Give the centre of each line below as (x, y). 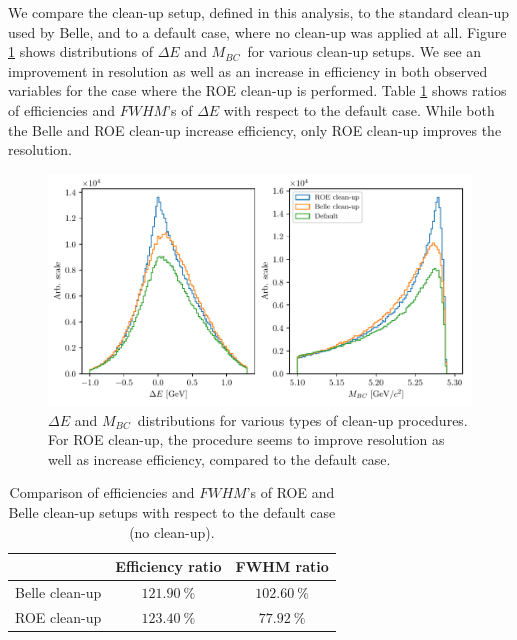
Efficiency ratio (168, 566)
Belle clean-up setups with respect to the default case (172, 512)
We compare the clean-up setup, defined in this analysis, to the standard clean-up (258, 12)
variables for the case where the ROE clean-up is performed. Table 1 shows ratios (257, 90)
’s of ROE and (290, 492)
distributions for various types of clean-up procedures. (302, 419)
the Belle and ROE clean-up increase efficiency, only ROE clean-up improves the (255, 129)
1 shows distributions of (81, 51)
